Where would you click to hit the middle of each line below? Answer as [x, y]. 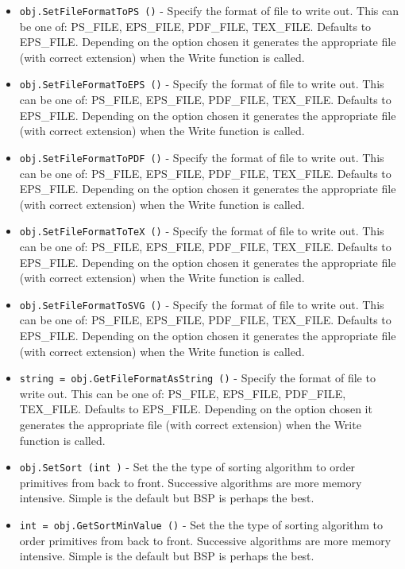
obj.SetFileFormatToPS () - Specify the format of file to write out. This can [209, 10]
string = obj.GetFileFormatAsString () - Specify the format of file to [197, 378]
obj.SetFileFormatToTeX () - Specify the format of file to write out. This [202, 231]
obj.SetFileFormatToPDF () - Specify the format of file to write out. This [202, 157]
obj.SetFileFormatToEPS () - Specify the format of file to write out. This [202, 84]
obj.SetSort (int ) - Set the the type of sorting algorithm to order [187, 467]
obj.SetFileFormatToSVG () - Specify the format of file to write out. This [202, 304]
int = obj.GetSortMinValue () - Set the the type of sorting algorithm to [201, 525]
